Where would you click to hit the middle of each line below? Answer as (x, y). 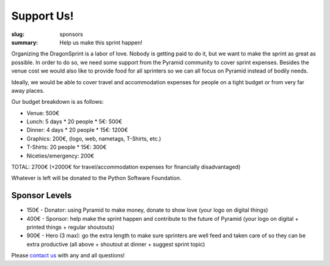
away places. (28, 90)
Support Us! (42, 16)
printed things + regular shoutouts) (71, 227)
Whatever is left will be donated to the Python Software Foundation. (96, 178)
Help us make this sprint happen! (101, 42)
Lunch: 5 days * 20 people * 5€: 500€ (74, 121)
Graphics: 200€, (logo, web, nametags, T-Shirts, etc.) (94, 138)
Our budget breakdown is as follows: (57, 102)
